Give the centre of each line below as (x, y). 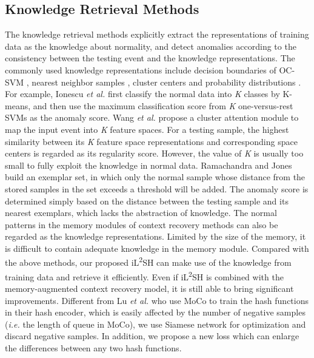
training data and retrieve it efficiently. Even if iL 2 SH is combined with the (144, 275)
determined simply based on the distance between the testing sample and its (147, 201)
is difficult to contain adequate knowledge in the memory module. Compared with (157, 248)
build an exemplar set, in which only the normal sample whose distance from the (155, 177)
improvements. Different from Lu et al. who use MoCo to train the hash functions (157, 300)
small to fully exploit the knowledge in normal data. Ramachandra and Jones (149, 165)
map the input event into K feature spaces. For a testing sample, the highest (147, 129)
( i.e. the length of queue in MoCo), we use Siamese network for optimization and (155, 324)
